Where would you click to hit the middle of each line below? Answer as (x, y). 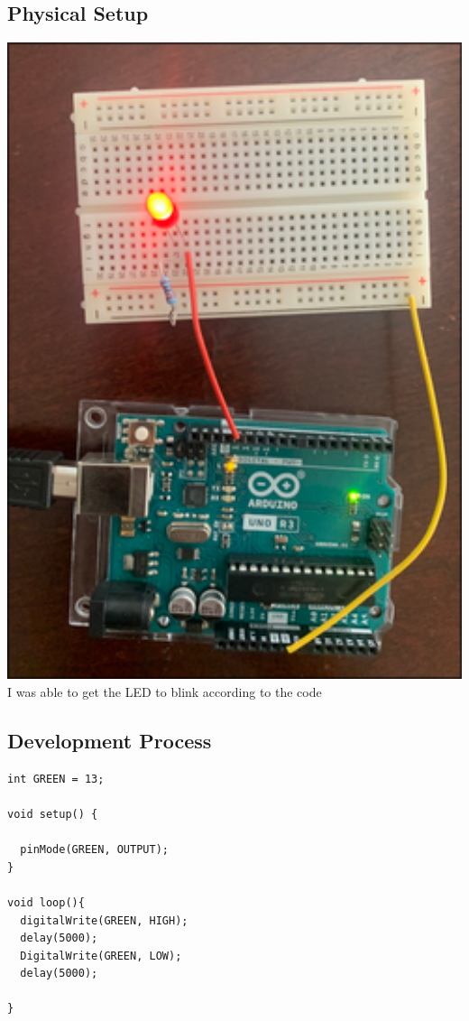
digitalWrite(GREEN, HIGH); (104, 920)
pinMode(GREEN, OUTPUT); (94, 850)
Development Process (110, 740)
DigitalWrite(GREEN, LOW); (101, 956)
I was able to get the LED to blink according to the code (165, 691)
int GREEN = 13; (56, 779)
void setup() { (53, 814)
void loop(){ (46, 902)
